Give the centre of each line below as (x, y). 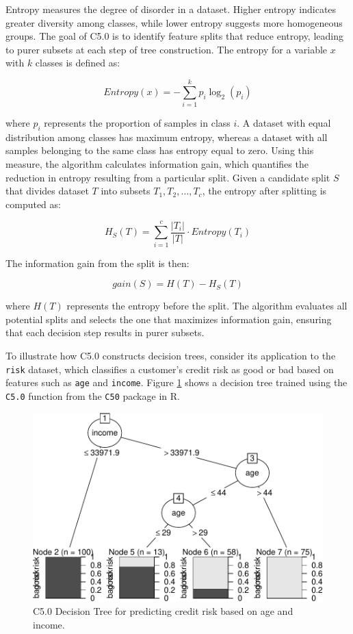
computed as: (33, 204)
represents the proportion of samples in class (137, 123)
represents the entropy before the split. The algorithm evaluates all (207, 306)
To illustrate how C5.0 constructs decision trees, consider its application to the (171, 355)
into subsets (126, 191)
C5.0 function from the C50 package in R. (93, 395)
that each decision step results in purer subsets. (105, 332)
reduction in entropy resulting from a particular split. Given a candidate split (168, 177)
